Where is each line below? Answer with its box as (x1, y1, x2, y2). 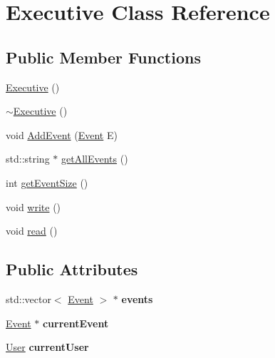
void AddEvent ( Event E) (6, 127, 118, 142)
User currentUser (6, 339, 89, 354)
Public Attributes (6, 258, 138, 280)
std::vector (6, 291, 51, 306)
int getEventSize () (6, 175, 88, 190)
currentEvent (42, 315, 109, 330)
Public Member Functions (6, 46, 201, 68)
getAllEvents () (61, 151, 128, 166)
